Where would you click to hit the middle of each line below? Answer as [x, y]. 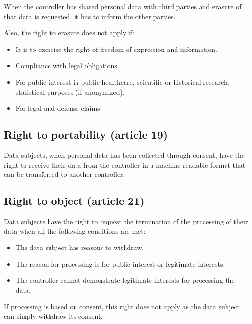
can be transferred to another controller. [64, 174]
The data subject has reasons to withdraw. [80, 247]
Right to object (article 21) [74, 201]
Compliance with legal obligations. [67, 65]
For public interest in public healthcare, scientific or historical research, [122, 82]
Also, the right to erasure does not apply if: [69, 33]
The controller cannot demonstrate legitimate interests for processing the [125, 280]
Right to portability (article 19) [86, 135]
